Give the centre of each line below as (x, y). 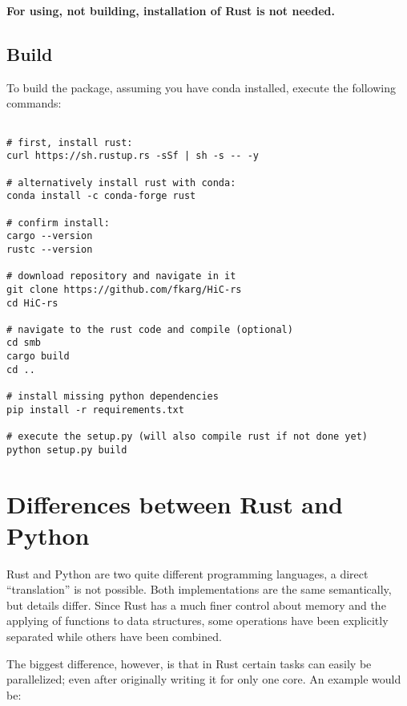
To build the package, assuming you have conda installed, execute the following (201, 87)
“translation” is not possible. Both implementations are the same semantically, (199, 589)
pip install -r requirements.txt (95, 410)
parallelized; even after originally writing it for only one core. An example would (204, 679)
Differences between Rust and (175, 503)
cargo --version (50, 236)
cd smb (24, 343)
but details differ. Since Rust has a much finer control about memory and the (196, 605)
